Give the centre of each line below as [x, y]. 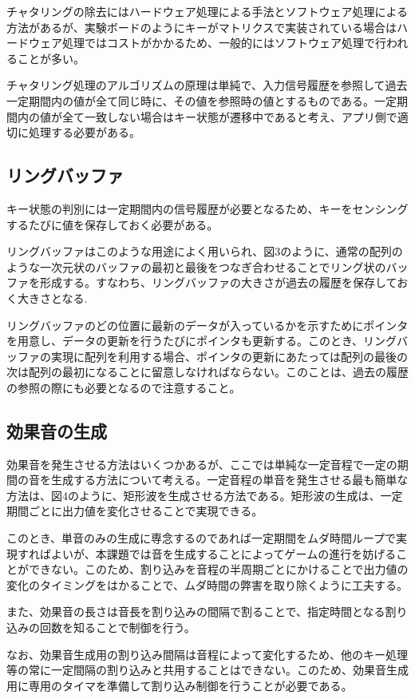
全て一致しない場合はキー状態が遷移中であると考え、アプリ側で [229, 116]
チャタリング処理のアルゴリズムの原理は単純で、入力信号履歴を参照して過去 [207, 85]
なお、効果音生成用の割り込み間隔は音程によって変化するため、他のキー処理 [207, 654]
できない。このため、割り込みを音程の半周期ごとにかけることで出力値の [218, 569]
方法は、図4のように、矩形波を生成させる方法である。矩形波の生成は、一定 [205, 495]
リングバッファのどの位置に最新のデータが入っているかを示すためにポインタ [207, 325]
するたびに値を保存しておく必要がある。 [113, 224]
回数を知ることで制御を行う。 [117, 628]
